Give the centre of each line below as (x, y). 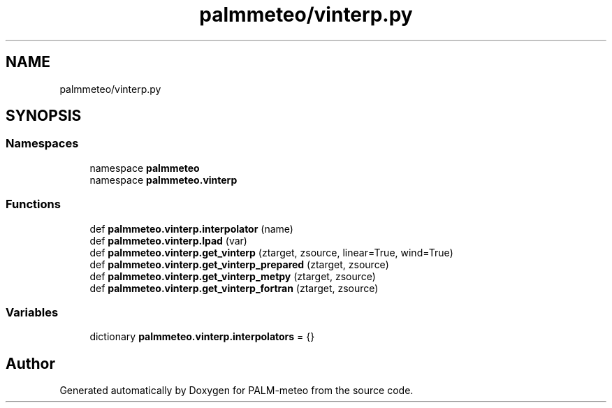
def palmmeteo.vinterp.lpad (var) (168, 240)
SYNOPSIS (44, 116)
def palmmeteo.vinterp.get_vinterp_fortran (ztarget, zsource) (234, 288)
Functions (33, 204)
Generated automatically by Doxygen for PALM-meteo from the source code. (236, 391)
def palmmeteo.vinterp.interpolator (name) (191, 228)
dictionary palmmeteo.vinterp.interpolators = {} (202, 337)
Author (30, 363)
